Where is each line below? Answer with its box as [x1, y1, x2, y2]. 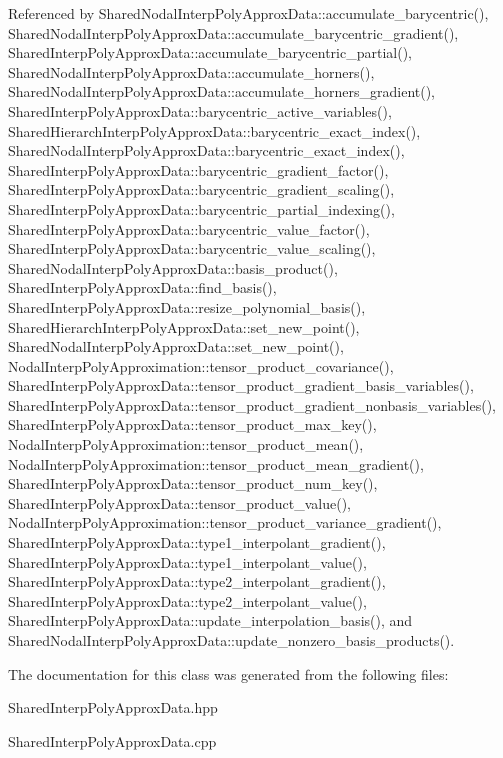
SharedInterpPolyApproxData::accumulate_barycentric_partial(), [8, 42, 412, 63]
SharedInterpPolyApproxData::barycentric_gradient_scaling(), [8, 179, 395, 200]
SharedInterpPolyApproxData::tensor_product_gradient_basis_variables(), [8, 375, 474, 396]
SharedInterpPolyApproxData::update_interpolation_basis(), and [8, 610, 413, 631]
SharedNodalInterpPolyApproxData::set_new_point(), [8, 336, 344, 357]
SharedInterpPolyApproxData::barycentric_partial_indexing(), [8, 198, 395, 219]
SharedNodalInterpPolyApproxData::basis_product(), [8, 257, 338, 278]
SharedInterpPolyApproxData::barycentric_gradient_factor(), [8, 159, 389, 180]
